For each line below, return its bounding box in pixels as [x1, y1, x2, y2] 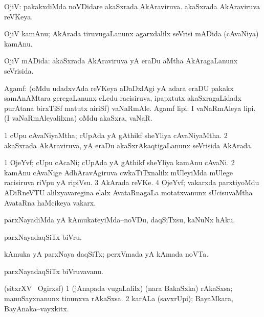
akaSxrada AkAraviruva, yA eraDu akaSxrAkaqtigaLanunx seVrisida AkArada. [4, 140, 253, 150]
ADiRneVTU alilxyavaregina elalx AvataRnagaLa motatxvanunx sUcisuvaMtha [4, 187, 253, 197]
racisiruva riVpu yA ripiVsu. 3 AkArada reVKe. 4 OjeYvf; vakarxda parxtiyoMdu [4, 177, 259, 188]
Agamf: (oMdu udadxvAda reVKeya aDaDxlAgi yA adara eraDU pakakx [4, 82, 234, 93]
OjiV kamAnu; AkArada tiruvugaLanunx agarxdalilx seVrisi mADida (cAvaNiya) [4, 28, 259, 39]
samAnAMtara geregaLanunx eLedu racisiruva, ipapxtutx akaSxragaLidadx [4, 93, 241, 103]
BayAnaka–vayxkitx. [4, 303, 69, 313]
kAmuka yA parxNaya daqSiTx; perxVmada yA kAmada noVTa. [4, 248, 209, 259]
